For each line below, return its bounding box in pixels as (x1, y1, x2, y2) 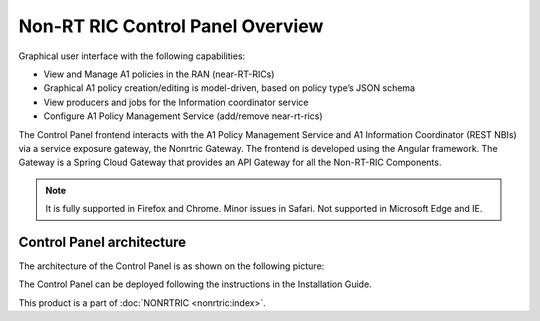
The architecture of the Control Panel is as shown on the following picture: (18, 260, 325, 272)
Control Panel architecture (18, 233, 187, 250)
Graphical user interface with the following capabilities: (18, 50, 246, 62)
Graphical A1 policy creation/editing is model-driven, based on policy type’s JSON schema (43, 82, 415, 94)
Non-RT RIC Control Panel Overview (18, 15, 324, 37)
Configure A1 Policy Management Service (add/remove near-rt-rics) (43, 110, 324, 122)
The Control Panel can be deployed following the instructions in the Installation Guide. (18, 278, 372, 290)
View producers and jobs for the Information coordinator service (43, 96, 309, 108)
